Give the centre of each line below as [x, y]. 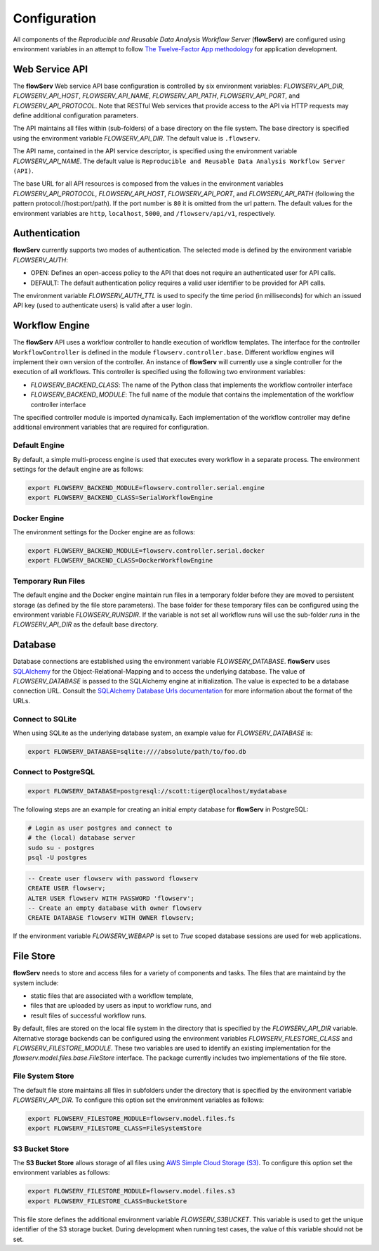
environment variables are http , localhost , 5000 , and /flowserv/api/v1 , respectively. [144, 213]
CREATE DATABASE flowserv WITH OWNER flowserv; [111, 918]
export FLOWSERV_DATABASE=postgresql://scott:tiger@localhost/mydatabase [157, 791]
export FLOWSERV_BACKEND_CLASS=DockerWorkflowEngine [120, 560]
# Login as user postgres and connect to [100, 828]
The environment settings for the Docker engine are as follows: [104, 532]
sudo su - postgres [61, 848]
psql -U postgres [58, 858]
